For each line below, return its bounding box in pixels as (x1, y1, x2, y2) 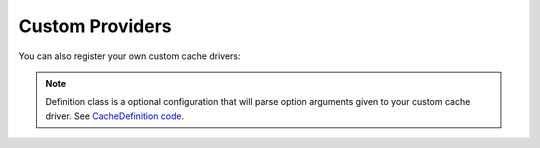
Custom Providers (18, 15, 172, 37)
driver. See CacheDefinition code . (45, 110, 185, 122)
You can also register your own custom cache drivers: (18, 50, 241, 62)
